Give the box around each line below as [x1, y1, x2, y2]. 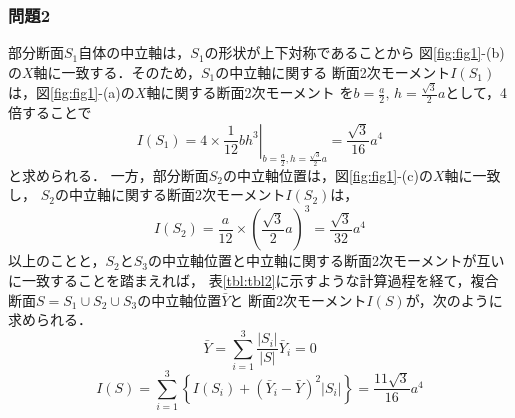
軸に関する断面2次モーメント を [146, 82, 354, 103]
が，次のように [405, 289, 503, 310]
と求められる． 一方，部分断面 [8, 164, 209, 185]
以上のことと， [8, 250, 106, 271]
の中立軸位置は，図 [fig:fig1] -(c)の [222, 164, 433, 185]
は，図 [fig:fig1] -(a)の [8, 82, 135, 103]
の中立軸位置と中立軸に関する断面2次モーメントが [148, 250, 477, 271]
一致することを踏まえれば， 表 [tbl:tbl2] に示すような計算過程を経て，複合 [21, 269, 499, 290]
